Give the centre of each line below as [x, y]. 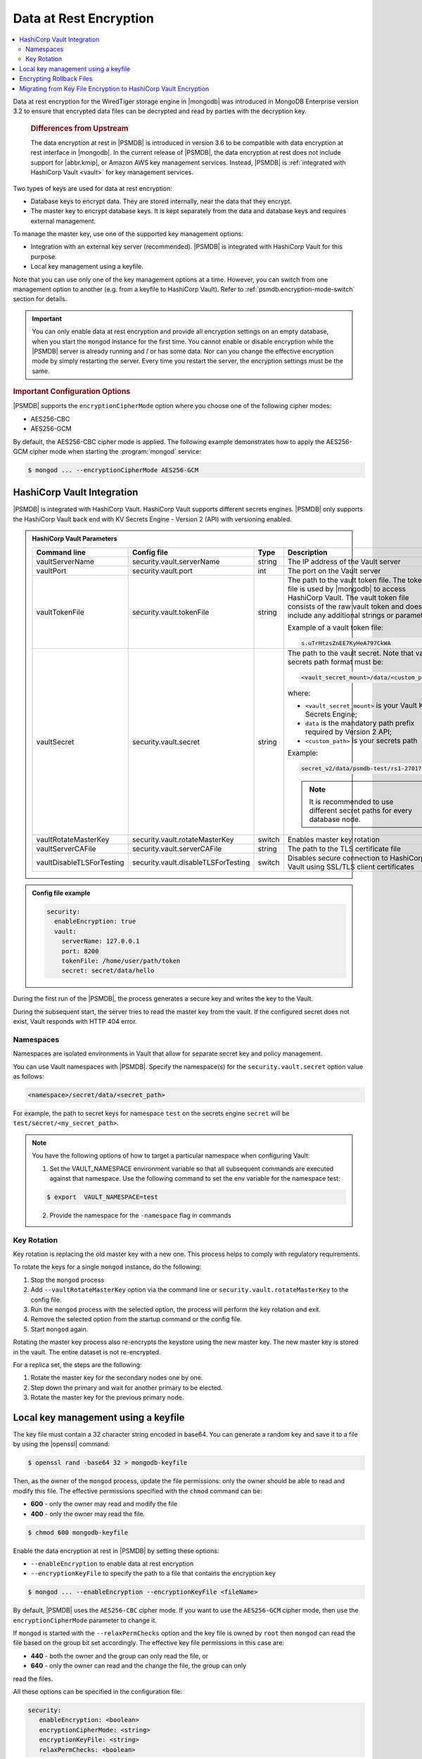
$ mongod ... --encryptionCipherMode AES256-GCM [113, 470]
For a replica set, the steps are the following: [77, 1364]
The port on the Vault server [334, 571]
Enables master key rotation [333, 839]
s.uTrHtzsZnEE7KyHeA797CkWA [346, 643]
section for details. [40, 299]
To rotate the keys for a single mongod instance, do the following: [107, 1267]
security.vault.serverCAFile [177, 849]
